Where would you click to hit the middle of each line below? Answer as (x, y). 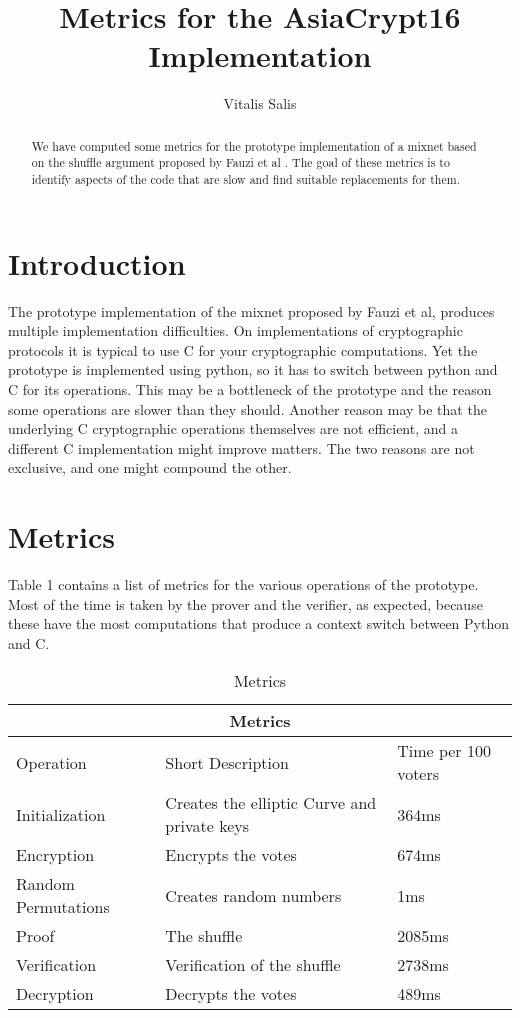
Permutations (63, 907)
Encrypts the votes (231, 855)
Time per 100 (444, 751)
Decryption (55, 994)
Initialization (61, 814)
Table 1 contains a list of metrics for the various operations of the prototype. (243, 584)
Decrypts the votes (231, 994)
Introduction (97, 262)
